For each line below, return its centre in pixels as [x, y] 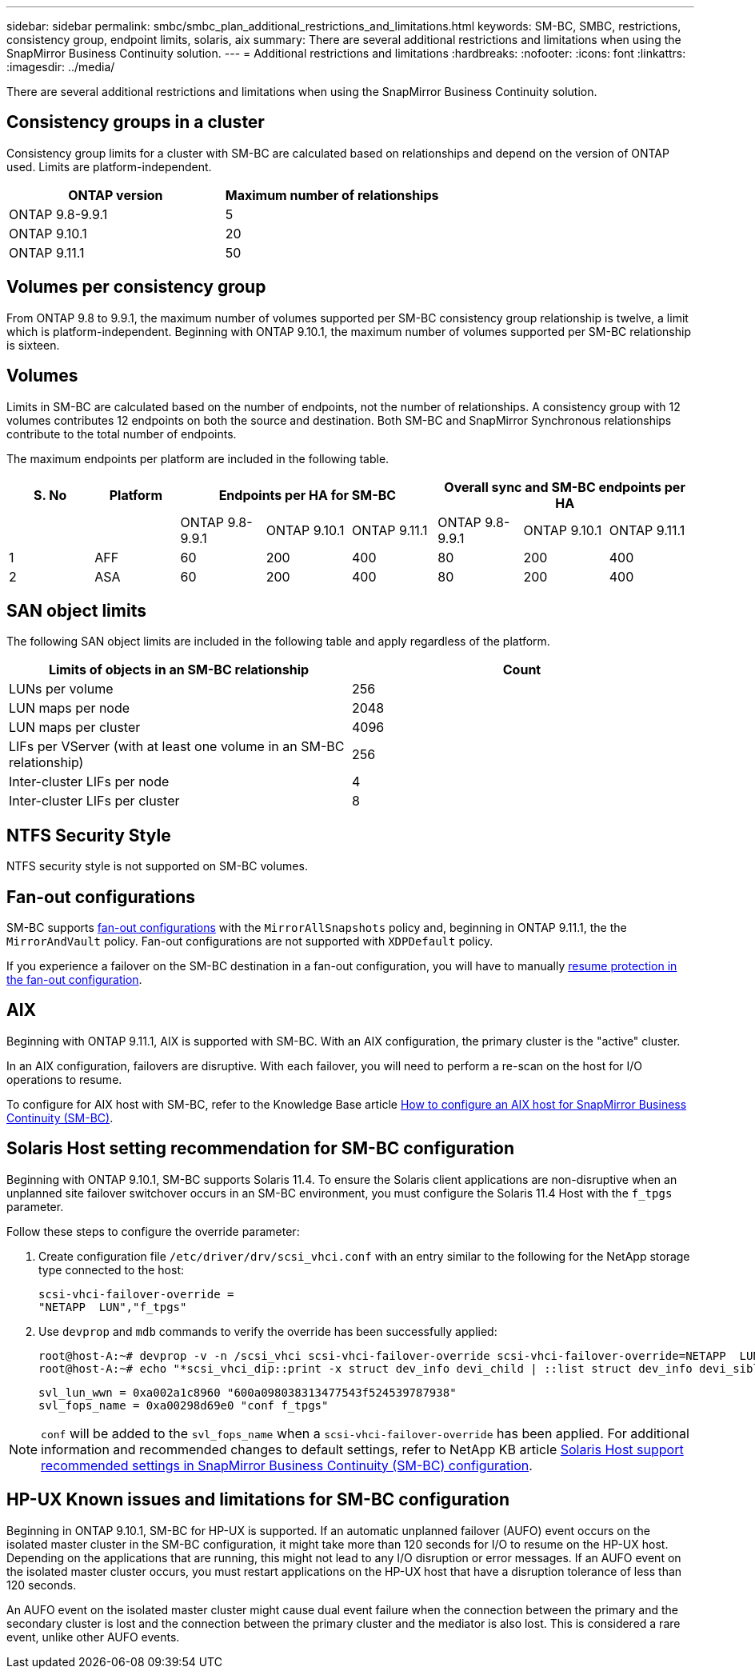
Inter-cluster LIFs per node [89, 782]
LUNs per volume [61, 689]
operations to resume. [64, 1079]
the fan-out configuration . [74, 980]
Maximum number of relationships [332, 195]
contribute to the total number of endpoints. [122, 434]
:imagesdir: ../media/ [61, 67]
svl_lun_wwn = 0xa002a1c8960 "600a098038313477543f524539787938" [248, 1392]
